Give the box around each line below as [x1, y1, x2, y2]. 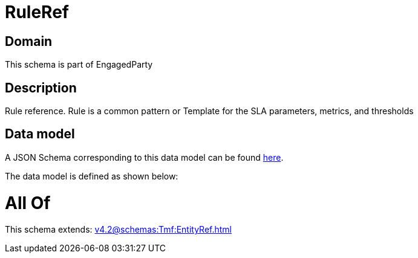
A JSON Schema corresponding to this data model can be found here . [5, 152, 284, 163]
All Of [5, 192, 51, 213]
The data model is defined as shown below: [5, 170, 178, 181]
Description [5, 80, 77, 95]
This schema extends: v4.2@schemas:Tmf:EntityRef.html [5, 224, 232, 235]
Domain [5, 33, 53, 49]
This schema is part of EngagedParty [5, 59, 153, 70]
